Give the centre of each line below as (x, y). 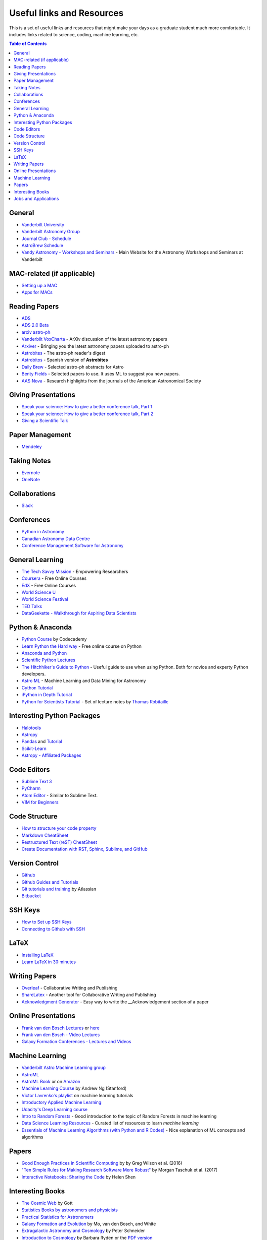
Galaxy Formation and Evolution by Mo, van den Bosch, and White (89, 1224)
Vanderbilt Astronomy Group (51, 232)
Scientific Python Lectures (48, 660)
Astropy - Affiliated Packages (51, 755)
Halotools (31, 728)
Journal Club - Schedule (46, 239)
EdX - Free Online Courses (49, 585)
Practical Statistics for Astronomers (58, 1217)
